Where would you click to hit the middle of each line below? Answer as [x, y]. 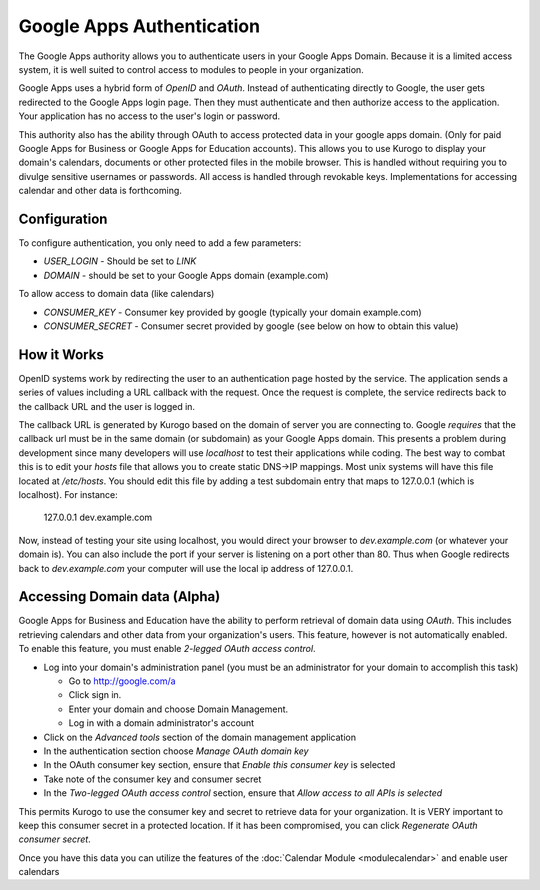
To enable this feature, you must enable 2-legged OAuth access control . [167, 649]
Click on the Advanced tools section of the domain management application [200, 737]
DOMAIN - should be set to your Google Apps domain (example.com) [186, 275]
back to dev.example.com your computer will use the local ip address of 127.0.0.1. [186, 568]
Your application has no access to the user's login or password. [149, 116]
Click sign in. [95, 695]
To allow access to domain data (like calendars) [116, 294]
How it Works [61, 354]
